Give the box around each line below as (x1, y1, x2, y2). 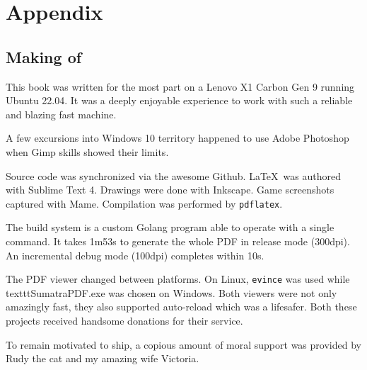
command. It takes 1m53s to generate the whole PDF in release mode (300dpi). (6, 233, 350, 248)
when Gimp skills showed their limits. (6, 144, 169, 159)
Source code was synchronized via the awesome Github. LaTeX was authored (6, 168, 341, 183)
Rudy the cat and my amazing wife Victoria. (6, 351, 199, 366)
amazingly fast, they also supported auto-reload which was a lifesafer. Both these (6, 299, 357, 314)
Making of (6, 45, 82, 67)
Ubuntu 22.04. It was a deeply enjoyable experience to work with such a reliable (6, 93, 353, 108)
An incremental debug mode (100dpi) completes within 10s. (6, 247, 264, 262)
